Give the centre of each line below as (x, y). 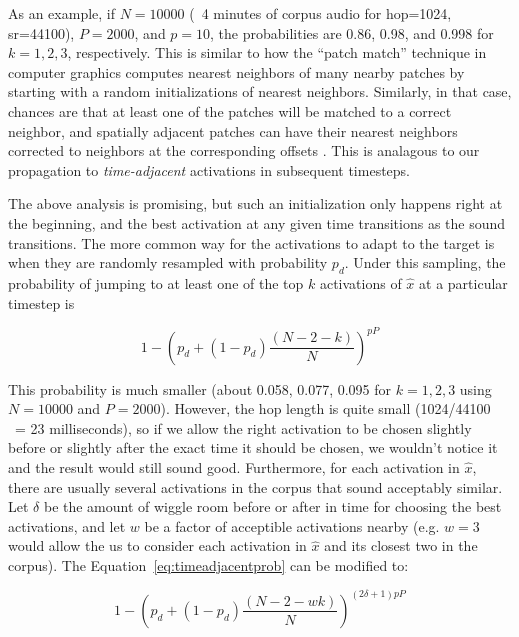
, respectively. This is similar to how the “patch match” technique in (277, 52)
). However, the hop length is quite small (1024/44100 (325, 408)
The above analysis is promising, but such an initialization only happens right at (255, 203)
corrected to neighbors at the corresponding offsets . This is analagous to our (244, 150)
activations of (360, 282)
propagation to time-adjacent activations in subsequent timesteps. (209, 169)
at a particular (463, 282)
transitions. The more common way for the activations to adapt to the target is (251, 242)
